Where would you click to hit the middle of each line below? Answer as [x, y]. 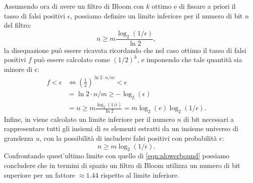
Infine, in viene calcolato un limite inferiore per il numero [90, 119]
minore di [18, 69]
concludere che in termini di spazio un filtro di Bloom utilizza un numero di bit [122, 165]
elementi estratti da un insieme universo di [175, 128]
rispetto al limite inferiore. [140, 175]
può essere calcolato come [72, 59]
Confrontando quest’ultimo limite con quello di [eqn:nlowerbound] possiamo [117, 156]
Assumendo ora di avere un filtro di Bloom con [74, 6]
